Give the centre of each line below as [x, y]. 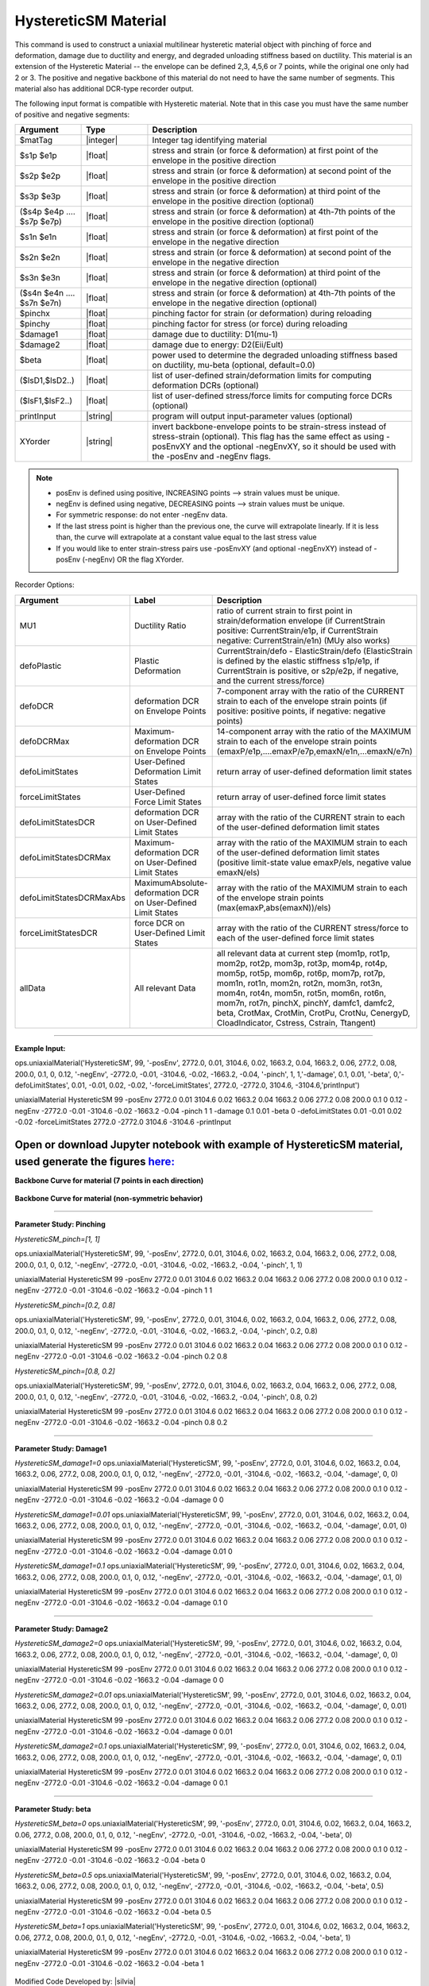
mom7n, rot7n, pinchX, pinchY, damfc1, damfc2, [305, 1003]
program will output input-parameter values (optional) [253, 416]
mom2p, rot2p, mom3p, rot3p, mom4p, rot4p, [302, 963]
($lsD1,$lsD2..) [47, 381]
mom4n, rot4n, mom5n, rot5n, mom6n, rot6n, [301, 993]
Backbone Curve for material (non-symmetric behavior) [109, 1199]
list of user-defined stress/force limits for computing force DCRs [272, 396]
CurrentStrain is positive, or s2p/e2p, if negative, [307, 670]
